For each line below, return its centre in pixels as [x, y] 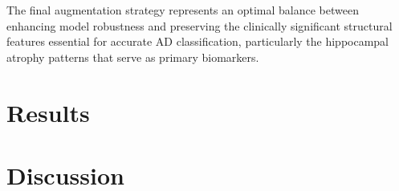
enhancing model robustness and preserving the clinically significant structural [199, 25]
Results [48, 112]
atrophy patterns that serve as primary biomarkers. [133, 57]
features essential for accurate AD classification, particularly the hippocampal [198, 41]
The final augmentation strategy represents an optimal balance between [183, 10]
